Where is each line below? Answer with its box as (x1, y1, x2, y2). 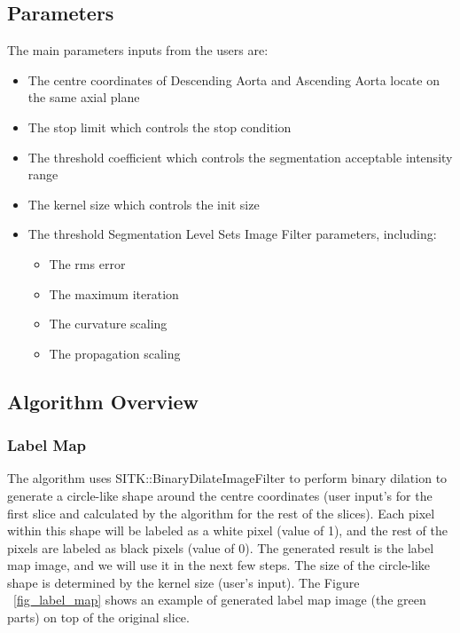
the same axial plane (27, 88, 140, 107)
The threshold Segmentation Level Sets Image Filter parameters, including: (27, 225, 437, 243)
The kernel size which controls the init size (27, 194, 260, 213)
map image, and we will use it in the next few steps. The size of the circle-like (7, 556, 431, 574)
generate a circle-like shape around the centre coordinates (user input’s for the (7, 486, 433, 504)
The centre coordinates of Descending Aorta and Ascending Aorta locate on (27, 70, 440, 89)
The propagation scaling (49, 344, 181, 362)
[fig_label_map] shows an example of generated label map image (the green (13, 590, 426, 609)
